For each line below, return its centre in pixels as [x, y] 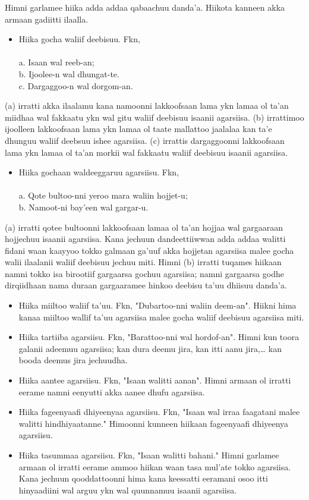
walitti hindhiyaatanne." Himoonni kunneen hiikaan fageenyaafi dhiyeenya [154, 423]
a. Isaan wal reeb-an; [56, 62]
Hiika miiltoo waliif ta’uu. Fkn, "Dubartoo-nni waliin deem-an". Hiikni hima [157, 305]
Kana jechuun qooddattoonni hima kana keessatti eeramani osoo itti [143, 478]
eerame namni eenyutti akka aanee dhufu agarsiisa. [112, 391]
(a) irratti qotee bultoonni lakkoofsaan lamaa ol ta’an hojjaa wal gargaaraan [144, 227]
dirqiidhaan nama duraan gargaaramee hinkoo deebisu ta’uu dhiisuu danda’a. [146, 285]
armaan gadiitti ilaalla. [47, 19]
